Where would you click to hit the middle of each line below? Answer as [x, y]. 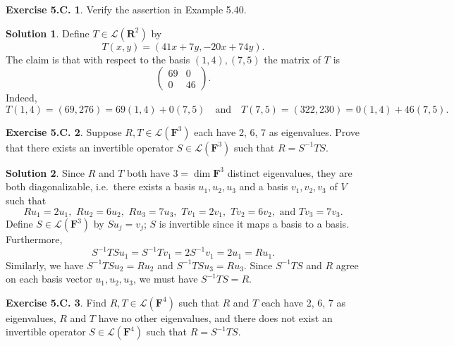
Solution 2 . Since [45, 172]
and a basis [264, 186]
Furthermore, [34, 239]
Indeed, [22, 98]
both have [148, 172]
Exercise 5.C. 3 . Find [56, 302]
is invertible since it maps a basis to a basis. [254, 224]
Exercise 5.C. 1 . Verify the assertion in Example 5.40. [126, 9]
